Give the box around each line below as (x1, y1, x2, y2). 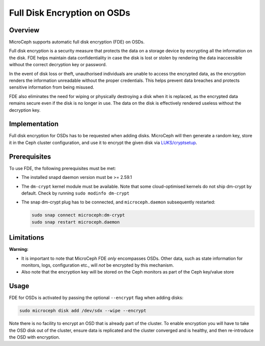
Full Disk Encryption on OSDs (9, 7, 131, 18)
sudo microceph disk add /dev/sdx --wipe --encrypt (19, 308, 147, 314)
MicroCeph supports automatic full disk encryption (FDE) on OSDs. (9, 39, 145, 45)
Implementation (9, 120, 59, 128)
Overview (9, 26, 40, 34)
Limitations (9, 233, 44, 242)
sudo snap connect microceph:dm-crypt (31, 212, 125, 218)
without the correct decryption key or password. (9, 62, 107, 68)
